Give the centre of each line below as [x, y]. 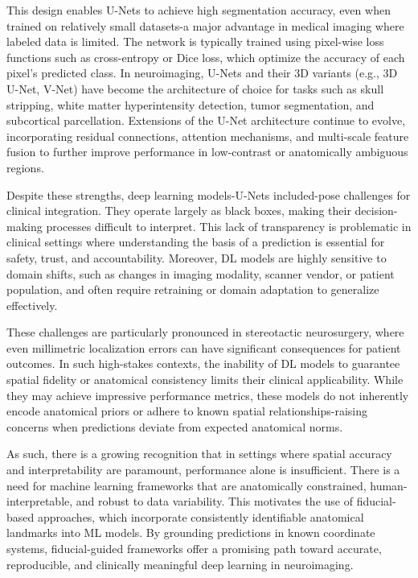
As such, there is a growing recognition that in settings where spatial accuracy [199, 454]
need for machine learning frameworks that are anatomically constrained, [186, 485]
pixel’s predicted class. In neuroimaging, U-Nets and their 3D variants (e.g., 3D [202, 73]
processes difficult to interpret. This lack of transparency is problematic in [229, 226]
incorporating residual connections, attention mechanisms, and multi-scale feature [208, 136]
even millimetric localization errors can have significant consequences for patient [204, 347]
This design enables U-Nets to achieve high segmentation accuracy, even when [199, 10]
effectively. [32, 305]
